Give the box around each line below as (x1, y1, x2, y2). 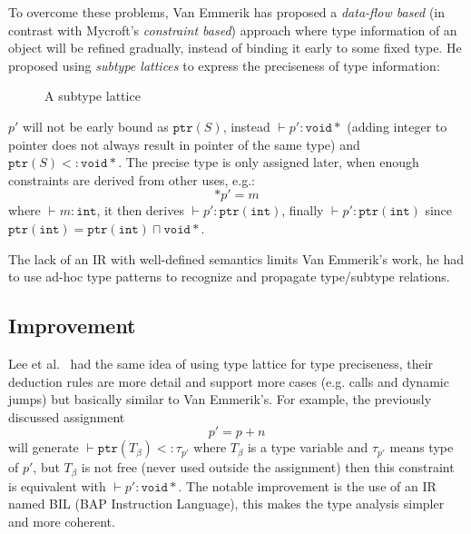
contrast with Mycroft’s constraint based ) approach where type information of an (8, 20, 457, 39)
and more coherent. (8, 511, 115, 530)
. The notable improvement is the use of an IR (178, 476, 437, 495)
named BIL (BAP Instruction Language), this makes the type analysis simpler (8, 494, 445, 513)
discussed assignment (8, 407, 125, 426)
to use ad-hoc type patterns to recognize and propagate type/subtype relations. (8, 267, 450, 286)
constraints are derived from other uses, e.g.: (8, 170, 255, 189)
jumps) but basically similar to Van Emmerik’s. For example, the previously (8, 390, 432, 409)
